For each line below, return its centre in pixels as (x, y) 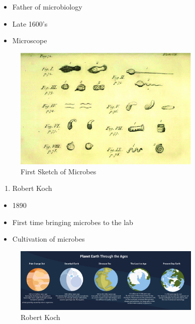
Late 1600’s (30, 23)
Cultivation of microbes (48, 239)
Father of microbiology (47, 7)
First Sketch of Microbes (59, 171)
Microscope (30, 40)
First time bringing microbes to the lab (73, 222)
